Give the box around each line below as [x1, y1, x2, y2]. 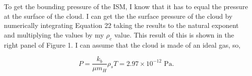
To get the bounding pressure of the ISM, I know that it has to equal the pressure [4, 1, 248, 11]
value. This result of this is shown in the [114, 29, 235, 39]
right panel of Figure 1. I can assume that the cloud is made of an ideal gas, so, [4, 39, 241, 50]
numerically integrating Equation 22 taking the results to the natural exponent [4, 20, 239, 30]
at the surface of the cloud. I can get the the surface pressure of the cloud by [4, 11, 233, 21]
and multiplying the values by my [4, 29, 104, 39]
